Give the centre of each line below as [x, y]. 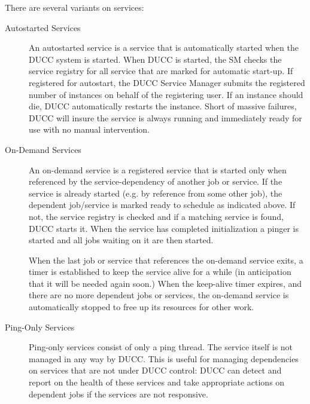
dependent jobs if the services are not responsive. [118, 394]
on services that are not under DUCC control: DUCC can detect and [155, 370]
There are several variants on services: [75, 7]
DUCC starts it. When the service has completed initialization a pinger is [164, 228]
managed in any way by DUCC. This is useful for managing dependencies [164, 358]
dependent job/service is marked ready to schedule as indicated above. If [162, 205]
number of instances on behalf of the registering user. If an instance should [166, 94]
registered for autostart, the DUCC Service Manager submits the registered [167, 82]
